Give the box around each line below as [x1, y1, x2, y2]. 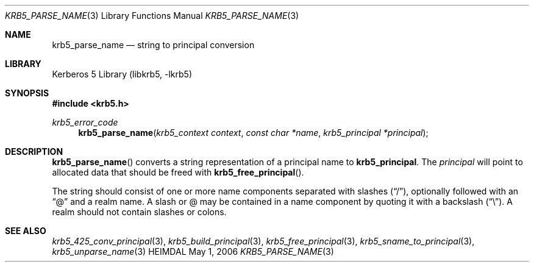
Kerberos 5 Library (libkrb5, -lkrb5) [52, 69, 193, 79]
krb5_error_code [52, 117, 118, 127]
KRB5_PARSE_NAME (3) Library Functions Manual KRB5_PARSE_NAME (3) [5, 10, 299, 21]
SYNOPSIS [5, 88, 49, 98]
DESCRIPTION [5, 146, 63, 157]
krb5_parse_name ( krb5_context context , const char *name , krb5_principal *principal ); [78, 127, 429, 138]
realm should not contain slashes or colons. [52, 207, 227, 217]
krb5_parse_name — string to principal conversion [52, 40, 255, 50]
